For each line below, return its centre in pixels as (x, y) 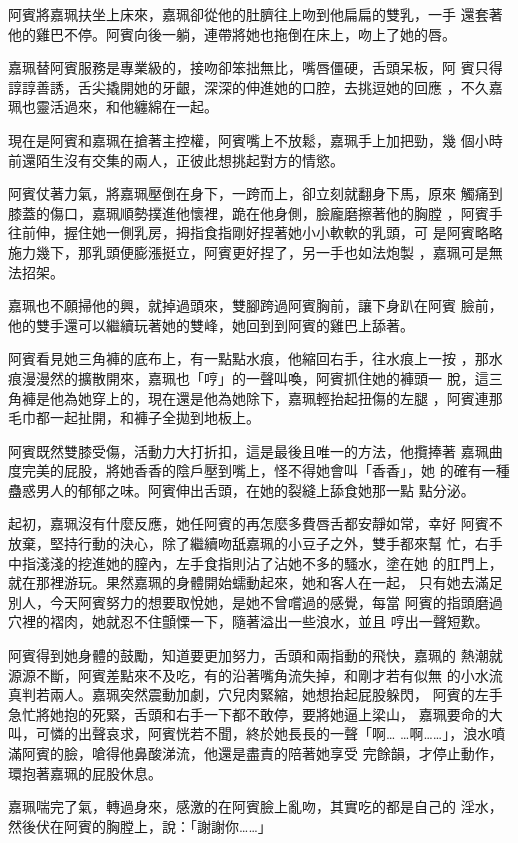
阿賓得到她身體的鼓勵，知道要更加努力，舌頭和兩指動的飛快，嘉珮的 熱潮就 (255, 655)
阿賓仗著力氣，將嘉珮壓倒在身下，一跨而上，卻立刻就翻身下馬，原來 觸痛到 (255, 193)
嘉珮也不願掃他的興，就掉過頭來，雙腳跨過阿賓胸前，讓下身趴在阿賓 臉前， (255, 305)
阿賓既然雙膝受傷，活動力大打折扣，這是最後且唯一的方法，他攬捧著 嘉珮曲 (255, 450)
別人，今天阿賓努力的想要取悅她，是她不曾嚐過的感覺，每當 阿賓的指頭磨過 (255, 601)
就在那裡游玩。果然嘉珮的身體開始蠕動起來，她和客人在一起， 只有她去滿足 (255, 582)
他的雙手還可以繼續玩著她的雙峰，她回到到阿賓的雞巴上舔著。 (211, 324)
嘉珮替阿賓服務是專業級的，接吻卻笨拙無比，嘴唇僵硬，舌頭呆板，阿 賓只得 (255, 67)
